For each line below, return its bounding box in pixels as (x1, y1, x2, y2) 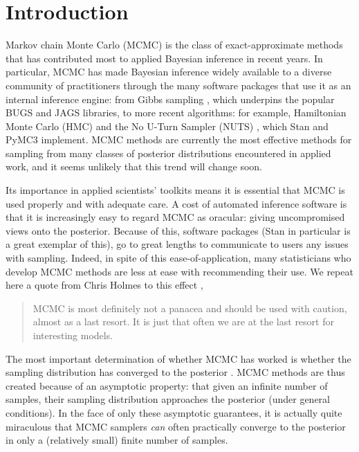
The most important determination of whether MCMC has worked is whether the (6, 351, 351, 365)
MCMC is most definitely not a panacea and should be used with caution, (33, 300, 347, 315)
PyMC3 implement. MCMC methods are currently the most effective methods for (6, 132, 352, 147)
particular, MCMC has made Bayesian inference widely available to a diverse (6, 64, 332, 79)
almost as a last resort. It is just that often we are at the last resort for (33, 314, 334, 329)
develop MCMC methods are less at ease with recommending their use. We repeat (6, 264, 353, 278)
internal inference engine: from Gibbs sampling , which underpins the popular (6, 91, 335, 106)
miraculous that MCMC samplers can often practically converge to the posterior (6, 419, 346, 433)
